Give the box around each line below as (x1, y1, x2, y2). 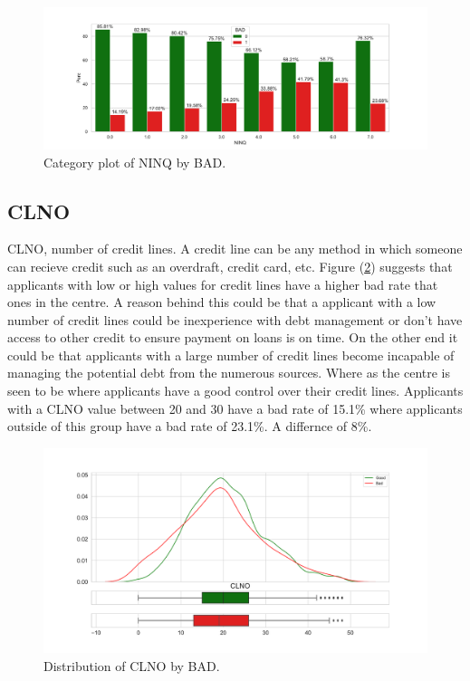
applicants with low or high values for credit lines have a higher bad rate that (7, 274, 438, 293)
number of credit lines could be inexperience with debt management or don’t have (7, 310, 463, 329)
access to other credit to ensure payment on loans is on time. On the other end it (7, 328, 458, 347)
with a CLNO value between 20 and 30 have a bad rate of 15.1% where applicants (7, 398, 463, 417)
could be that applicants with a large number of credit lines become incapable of (7, 345, 455, 364)
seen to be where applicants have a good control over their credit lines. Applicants (7, 381, 464, 400)
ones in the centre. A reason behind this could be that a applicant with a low (7, 293, 436, 312)
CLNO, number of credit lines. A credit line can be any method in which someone (7, 239, 463, 258)
